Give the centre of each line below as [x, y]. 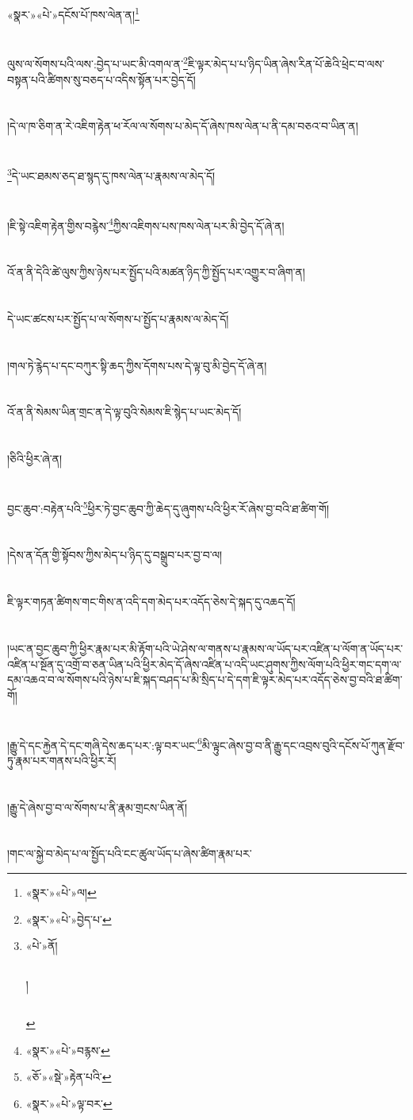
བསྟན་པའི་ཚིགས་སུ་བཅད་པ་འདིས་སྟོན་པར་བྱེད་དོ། [101, 79]
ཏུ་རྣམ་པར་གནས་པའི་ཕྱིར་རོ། [62, 760]
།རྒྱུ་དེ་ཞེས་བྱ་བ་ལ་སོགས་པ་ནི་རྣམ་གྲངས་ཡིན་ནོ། [98, 807]
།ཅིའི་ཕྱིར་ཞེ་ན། [35, 459]
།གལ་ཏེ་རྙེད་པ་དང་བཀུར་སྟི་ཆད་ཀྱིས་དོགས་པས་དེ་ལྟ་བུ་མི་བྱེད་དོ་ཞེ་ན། [137, 365]
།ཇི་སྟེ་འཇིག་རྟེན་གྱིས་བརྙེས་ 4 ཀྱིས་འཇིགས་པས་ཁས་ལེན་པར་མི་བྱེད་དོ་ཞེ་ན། [146, 224]
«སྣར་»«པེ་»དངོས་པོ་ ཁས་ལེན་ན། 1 [73, 13]
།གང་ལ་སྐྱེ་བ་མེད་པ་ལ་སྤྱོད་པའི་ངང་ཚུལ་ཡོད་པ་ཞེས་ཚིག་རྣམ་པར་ [130, 854]
